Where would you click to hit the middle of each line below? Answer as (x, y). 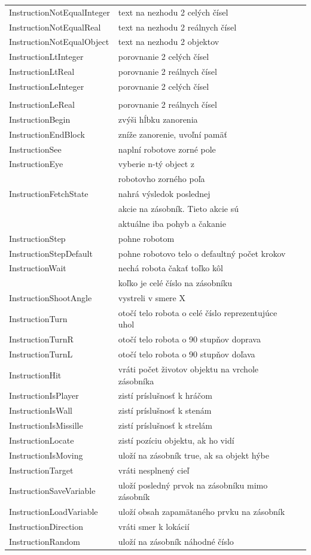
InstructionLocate (42, 440)
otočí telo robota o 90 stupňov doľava (187, 354)
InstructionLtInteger (46, 57)
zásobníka (136, 380)
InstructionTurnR (41, 339)
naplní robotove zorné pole (167, 149)
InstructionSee (35, 149)
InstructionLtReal (42, 72)
